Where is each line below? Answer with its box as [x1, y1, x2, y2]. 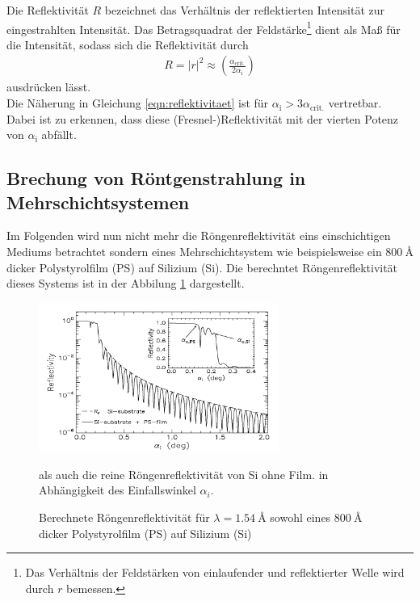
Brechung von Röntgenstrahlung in [6, 166, 306, 191]
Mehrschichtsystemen [6, 189, 190, 214]
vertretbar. [328, 95, 382, 111]
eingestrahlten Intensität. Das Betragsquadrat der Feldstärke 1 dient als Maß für [6, 18, 401, 37]
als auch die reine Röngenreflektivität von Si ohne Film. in [39, 465, 329, 482]
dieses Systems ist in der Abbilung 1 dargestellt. [6, 275, 245, 292]
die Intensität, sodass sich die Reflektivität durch [6, 36, 249, 53]
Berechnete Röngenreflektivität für [39, 508, 210, 525]
